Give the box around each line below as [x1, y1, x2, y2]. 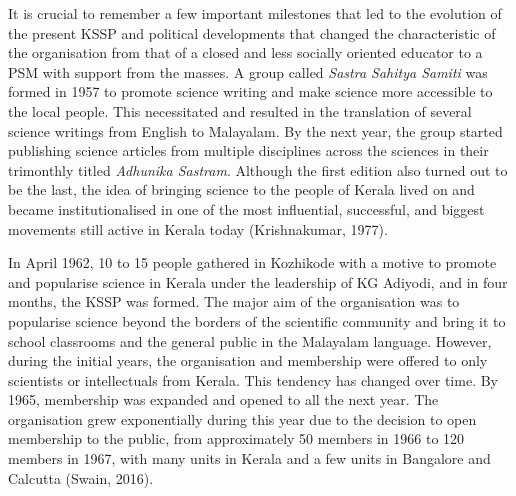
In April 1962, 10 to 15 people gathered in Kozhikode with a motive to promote [8, 252, 497, 273]
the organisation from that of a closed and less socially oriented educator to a [8, 42, 483, 63]
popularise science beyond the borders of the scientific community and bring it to [8, 310, 506, 331]
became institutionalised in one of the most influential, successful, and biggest [8, 198, 485, 219]
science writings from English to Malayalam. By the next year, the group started [8, 120, 503, 141]
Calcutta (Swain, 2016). [8, 467, 154, 488]
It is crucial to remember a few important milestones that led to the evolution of [8, 3, 502, 23]
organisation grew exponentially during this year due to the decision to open [8, 408, 477, 429]
